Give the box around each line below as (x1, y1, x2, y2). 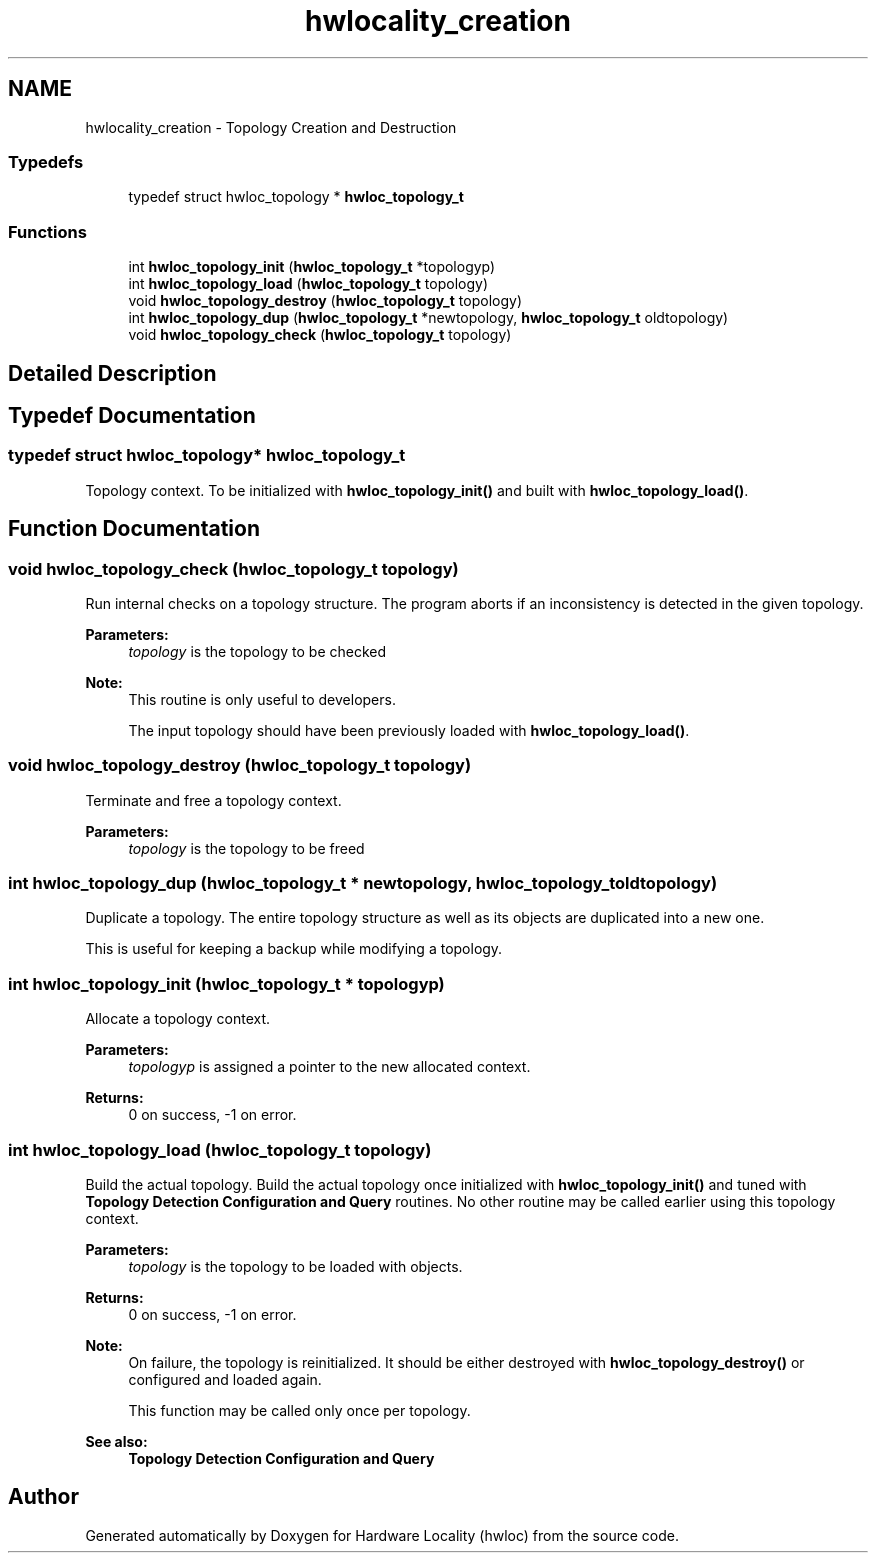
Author (8, 1484, 79, 1510)
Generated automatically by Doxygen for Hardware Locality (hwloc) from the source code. (85, 1526, 679, 1544)
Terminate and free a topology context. (85, 791, 342, 809)
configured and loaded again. (128, 1370, 322, 1388)
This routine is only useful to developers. (128, 690, 396, 708)
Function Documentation (8, 516, 260, 542)
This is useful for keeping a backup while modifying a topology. (85, 940, 503, 958)
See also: (85, 1432, 148, 1450)
